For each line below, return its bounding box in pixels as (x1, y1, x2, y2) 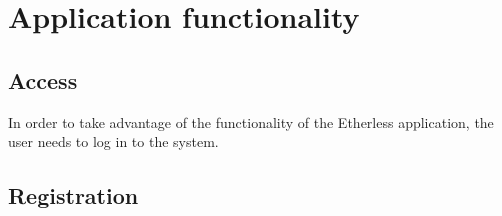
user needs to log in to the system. (8, 131, 219, 152)
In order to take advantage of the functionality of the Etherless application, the (8, 111, 494, 132)
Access (8, 64, 78, 95)
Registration (8, 180, 139, 211)
